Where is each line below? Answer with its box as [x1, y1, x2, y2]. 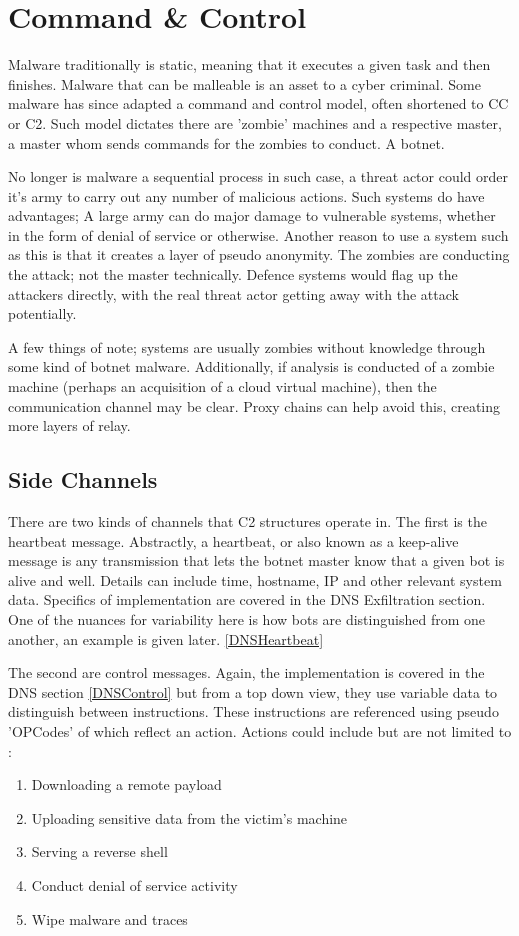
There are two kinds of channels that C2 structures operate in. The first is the [8, 511, 487, 532]
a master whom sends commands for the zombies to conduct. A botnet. [8, 132, 445, 153]
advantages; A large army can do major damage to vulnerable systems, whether [8, 205, 496, 226]
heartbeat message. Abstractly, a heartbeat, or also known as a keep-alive [8, 530, 459, 551]
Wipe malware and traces [31, 908, 188, 929]
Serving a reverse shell [31, 841, 168, 862]
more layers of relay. [8, 415, 131, 436]
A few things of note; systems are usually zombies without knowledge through [8, 336, 486, 357]
